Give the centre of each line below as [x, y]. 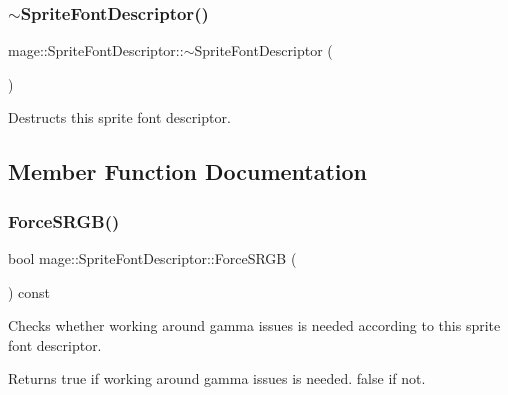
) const [29, 291]
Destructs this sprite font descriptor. [119, 117]
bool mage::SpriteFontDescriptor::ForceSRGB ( [152, 258]
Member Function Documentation [188, 171]
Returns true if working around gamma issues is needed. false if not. [217, 378]
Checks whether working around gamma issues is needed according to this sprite [254, 325]
